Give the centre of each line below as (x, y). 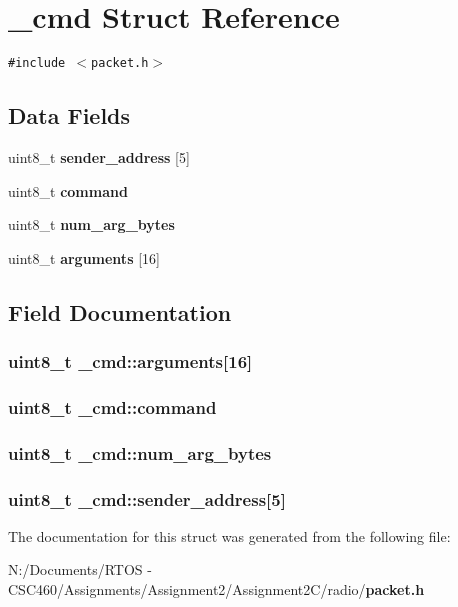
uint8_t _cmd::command (112, 406)
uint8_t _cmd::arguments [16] (130, 361)
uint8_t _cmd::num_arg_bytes (140, 452)
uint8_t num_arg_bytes (91, 224)
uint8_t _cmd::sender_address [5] (147, 498)
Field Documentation (120, 311)
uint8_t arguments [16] (84, 257)
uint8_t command (68, 190)
